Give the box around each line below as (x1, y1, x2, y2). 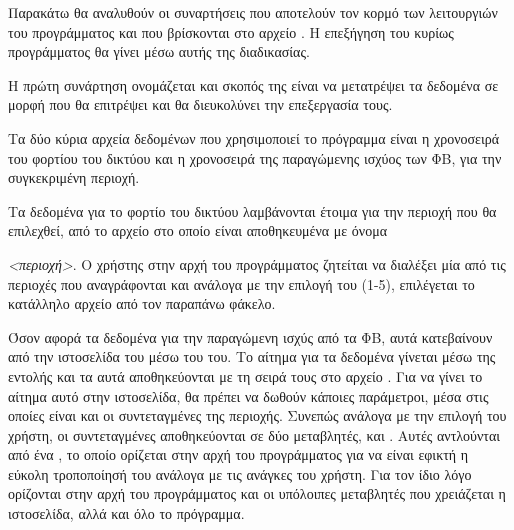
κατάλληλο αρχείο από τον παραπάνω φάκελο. (8, 293, 276, 314)
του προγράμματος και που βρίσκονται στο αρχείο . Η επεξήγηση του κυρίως (8, 21, 454, 42)
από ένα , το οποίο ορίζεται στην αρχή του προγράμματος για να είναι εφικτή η (8, 444, 469, 465)
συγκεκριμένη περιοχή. (8, 167, 140, 188)
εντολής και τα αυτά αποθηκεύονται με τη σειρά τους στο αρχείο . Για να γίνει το (8, 365, 483, 386)
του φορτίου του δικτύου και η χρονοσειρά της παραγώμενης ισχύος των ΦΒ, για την (8, 147, 502, 168)
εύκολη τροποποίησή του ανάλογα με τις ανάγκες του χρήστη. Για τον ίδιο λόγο (8, 463, 472, 484)
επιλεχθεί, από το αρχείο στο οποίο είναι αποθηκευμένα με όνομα (8, 220, 387, 241)
